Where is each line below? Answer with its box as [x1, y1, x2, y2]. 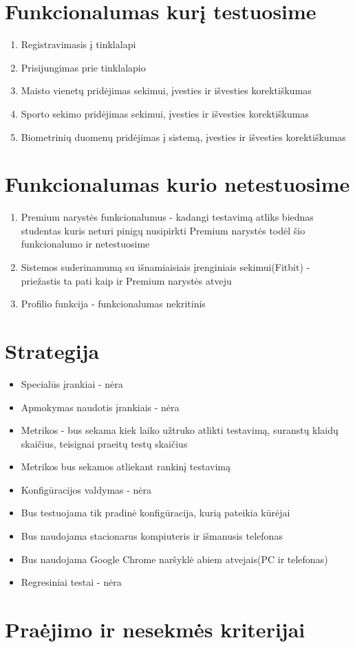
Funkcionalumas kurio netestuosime [5, 170, 350, 198]
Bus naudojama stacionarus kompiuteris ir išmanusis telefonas [21, 529, 283, 543]
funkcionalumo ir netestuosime [21, 237, 150, 251]
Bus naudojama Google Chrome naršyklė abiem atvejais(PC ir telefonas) [21, 551, 328, 566]
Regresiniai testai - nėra [21, 575, 122, 589]
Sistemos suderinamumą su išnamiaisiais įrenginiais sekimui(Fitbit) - [21, 260, 310, 274]
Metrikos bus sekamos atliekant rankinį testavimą [21, 459, 230, 474]
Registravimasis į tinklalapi [21, 37, 136, 52]
